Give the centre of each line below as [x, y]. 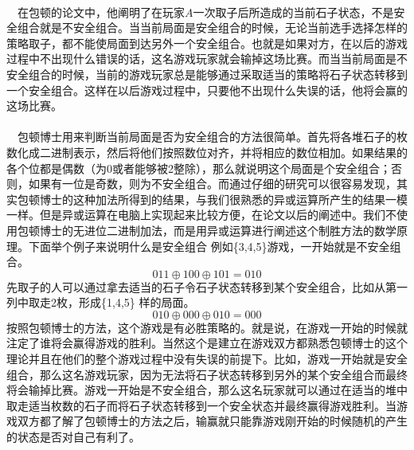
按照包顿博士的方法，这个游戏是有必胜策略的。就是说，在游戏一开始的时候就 [207, 327]
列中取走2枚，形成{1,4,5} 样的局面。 [101, 302]
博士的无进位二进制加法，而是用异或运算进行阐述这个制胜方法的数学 [218, 230]
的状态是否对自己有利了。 [73, 437]
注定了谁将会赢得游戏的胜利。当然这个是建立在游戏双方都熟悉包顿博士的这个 [207, 343]
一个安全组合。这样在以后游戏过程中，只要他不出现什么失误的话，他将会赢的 [207, 90]
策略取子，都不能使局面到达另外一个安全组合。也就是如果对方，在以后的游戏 [207, 43]
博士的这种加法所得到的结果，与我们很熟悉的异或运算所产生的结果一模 [223, 199]
